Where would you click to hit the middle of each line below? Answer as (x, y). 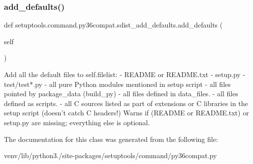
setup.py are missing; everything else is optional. (77, 122)
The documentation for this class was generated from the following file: (111, 139)
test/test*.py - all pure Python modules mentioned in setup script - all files (117, 84)
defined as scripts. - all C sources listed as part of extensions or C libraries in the (126, 103)
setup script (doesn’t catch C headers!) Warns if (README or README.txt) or (126, 113)
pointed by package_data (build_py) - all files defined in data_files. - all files (121, 94)
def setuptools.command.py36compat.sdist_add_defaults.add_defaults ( (113, 25)
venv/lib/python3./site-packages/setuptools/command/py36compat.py (111, 155)
